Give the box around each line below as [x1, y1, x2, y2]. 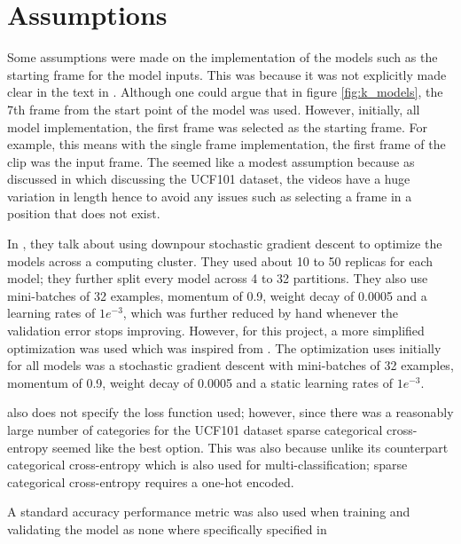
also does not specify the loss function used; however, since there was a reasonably [7, 403, 454, 422]
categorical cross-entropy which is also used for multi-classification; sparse [7, 455, 408, 474]
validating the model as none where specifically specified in [7, 519, 327, 538]
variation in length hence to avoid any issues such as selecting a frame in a [7, 186, 412, 205]
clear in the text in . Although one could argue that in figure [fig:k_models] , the [7, 83, 443, 101]
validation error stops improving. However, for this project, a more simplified [7, 321, 425, 340]
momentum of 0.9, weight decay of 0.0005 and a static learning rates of [7, 373, 393, 391]
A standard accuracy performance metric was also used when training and [7, 502, 410, 521]
